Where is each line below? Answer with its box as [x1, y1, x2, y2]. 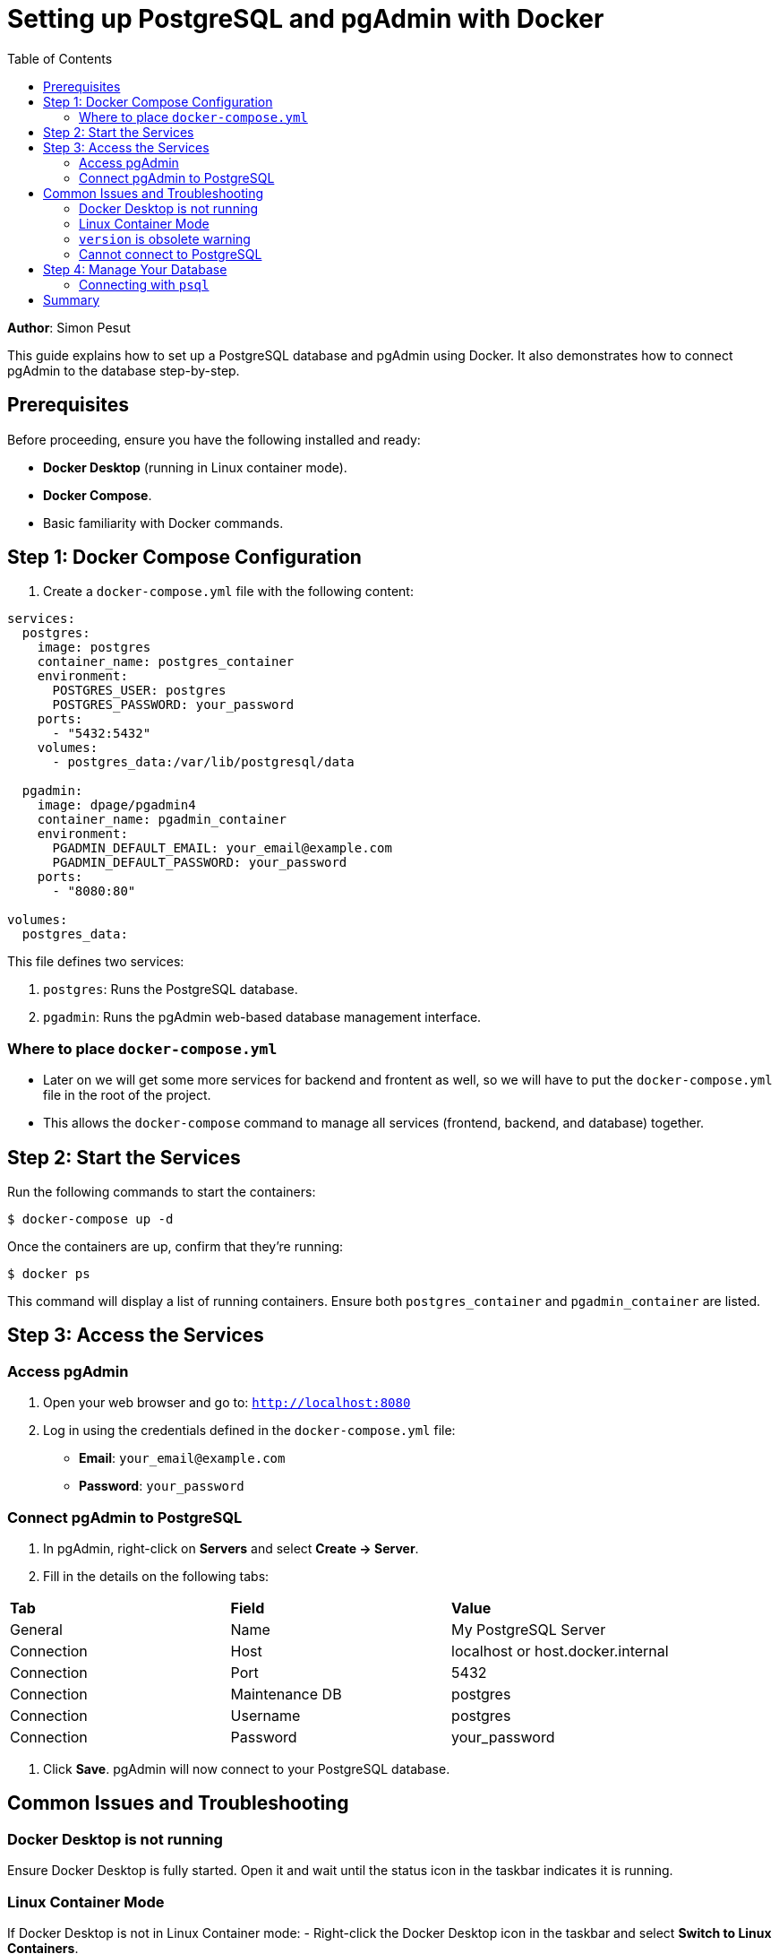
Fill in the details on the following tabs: [43, 1569, 270, 1584]
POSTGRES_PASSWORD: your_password [52, 697, 295, 713]
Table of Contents [7, 50, 113, 66]
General [10, 1621, 63, 1638]
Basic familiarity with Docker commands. [43, 514, 284, 531]
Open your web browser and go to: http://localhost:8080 [43, 1395, 411, 1411]
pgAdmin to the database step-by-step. [7, 362, 240, 378]
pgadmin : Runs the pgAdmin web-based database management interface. [43, 1009, 482, 1025]
